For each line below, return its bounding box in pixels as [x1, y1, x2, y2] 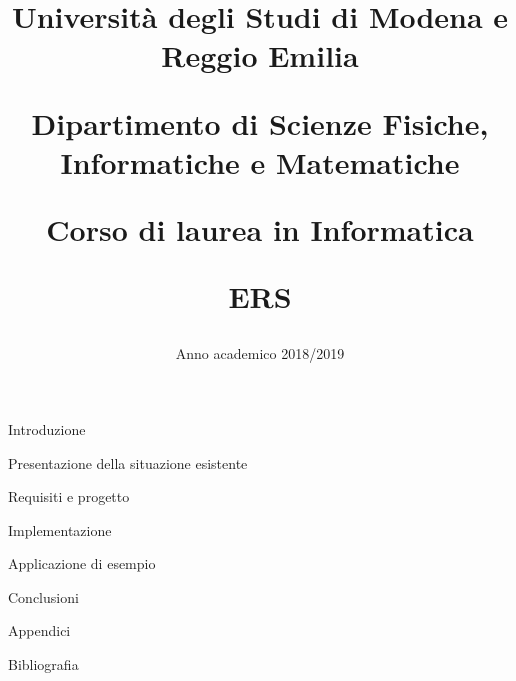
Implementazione [8, 519, 112, 540]
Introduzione [8, 418, 86, 439]
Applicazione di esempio [8, 553, 156, 574]
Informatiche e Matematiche [60, 141, 460, 182]
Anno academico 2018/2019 [175, 343, 345, 364]
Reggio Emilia [161, 35, 359, 76]
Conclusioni [8, 586, 79, 607]
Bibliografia [8, 654, 79, 675]
